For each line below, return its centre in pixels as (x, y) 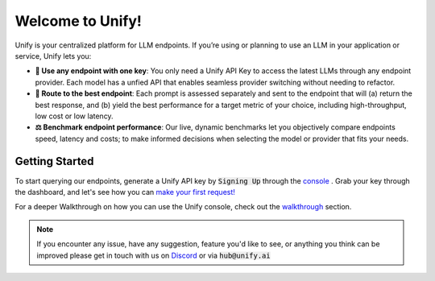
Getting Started (54, 161)
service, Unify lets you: (53, 56)
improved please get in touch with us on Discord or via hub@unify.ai (153, 255)
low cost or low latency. (74, 116)
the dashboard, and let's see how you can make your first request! (125, 192)
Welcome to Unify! (79, 21)
